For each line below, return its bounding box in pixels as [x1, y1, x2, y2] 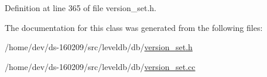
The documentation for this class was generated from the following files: [5, 21, 263, 33]
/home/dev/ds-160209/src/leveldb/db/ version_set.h [5, 41, 193, 53]
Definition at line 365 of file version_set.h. [5, 2, 157, 13]
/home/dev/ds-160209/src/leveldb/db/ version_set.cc [5, 60, 196, 72]
